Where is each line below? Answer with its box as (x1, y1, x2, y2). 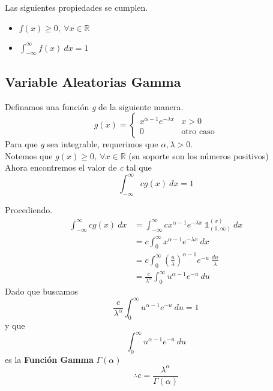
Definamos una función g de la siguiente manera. (5, 100, 184, 113)
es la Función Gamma (5, 353, 94, 365)
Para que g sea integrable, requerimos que (5, 138, 158, 150)
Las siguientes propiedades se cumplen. (5, 1, 148, 13)
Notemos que (5, 149, 53, 162)
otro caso (181, 128, 215, 137)
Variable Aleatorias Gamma (5, 72, 181, 90)
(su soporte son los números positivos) (128, 149, 269, 162)
